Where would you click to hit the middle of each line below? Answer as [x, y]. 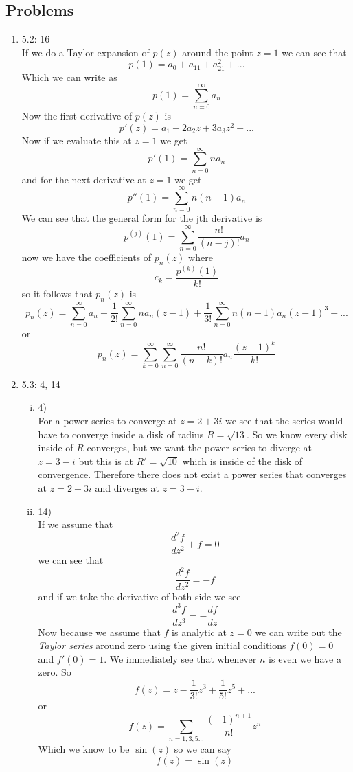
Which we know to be [84, 749]
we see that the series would [284, 421]
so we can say [203, 749]
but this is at [106, 461]
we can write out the [298, 632]
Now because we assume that [99, 632]
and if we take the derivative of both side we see [139, 596]
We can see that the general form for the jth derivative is [142, 218]
